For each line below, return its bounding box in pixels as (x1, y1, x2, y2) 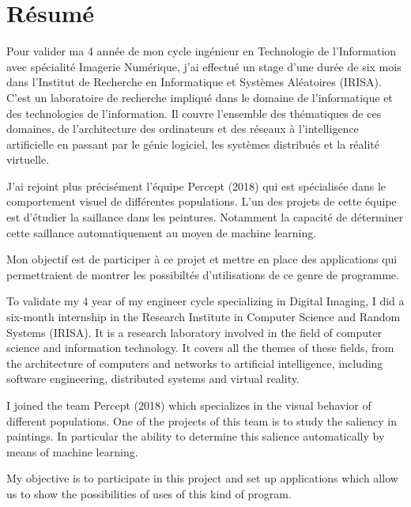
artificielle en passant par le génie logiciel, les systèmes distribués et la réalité (6, 135, 380, 152)
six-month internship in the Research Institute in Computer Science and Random (6, 308, 401, 325)
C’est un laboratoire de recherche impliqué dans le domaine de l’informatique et (6, 89, 393, 105)
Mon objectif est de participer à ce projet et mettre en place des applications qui (6, 251, 398, 267)
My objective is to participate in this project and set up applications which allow (6, 470, 398, 486)
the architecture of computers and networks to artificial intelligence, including (6, 354, 383, 371)
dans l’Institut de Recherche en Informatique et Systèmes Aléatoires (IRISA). (6, 74, 382, 90)
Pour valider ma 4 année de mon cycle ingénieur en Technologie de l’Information (6, 43, 397, 59)
